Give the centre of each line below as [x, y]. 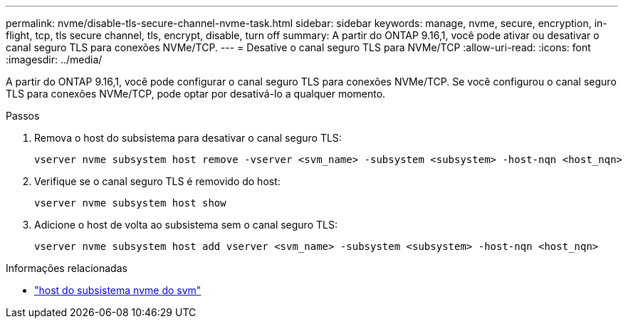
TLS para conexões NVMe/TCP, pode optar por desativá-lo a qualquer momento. [196, 94]
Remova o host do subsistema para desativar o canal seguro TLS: [188, 138]
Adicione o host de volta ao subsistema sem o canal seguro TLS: [186, 225]
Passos [23, 116]
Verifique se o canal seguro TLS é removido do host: [157, 181]
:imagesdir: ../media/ [54, 59]
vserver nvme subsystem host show [130, 203]
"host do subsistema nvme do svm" [118, 290]
